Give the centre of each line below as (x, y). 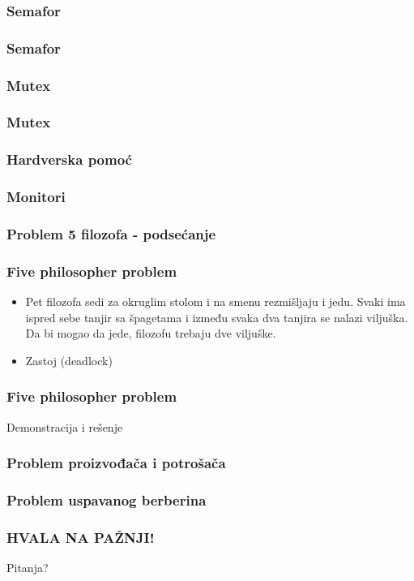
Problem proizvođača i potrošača (116, 463)
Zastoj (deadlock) (69, 360)
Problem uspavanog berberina (107, 500)
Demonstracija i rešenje (65, 426)
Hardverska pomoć (69, 159)
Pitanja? (28, 568)
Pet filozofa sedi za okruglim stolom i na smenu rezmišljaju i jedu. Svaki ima (216, 301)
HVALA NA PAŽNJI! (81, 537)
